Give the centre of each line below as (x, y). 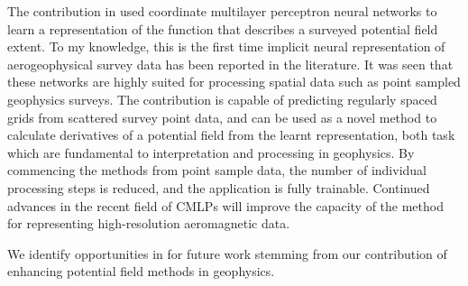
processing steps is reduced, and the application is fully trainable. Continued (219, 187)
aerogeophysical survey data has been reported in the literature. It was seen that (230, 64)
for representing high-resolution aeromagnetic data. (149, 223)
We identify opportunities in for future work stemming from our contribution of (227, 253)
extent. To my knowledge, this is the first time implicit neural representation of (226, 46)
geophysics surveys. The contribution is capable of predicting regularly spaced (222, 99)
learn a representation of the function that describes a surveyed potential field (223, 28)
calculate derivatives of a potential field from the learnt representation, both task (231, 135)
